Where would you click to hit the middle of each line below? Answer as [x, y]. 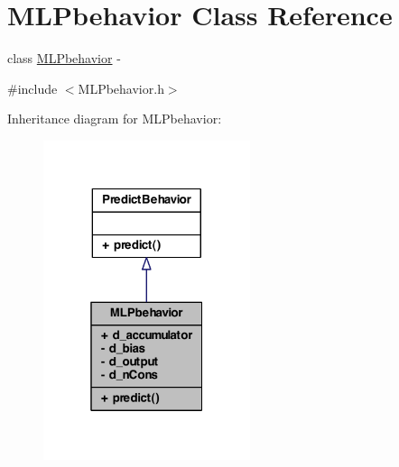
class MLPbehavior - [64, 58]
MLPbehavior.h [121, 88]
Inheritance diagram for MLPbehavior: [115, 119]
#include [32, 88]
